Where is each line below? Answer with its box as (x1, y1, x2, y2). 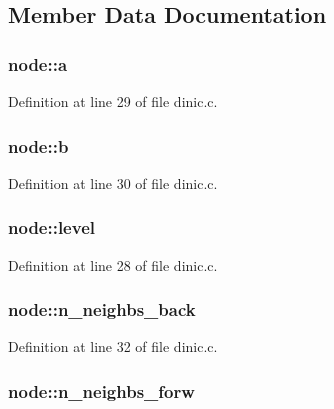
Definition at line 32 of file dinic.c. (8, 336, 218, 357)
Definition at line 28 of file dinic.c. (8, 254, 218, 275)
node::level (8, 215, 95, 240)
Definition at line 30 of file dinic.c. (8, 172, 218, 193)
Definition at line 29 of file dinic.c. (8, 91, 218, 111)
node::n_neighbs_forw (8, 378, 195, 403)
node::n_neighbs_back (8, 297, 196, 322)
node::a (8, 51, 68, 76)
